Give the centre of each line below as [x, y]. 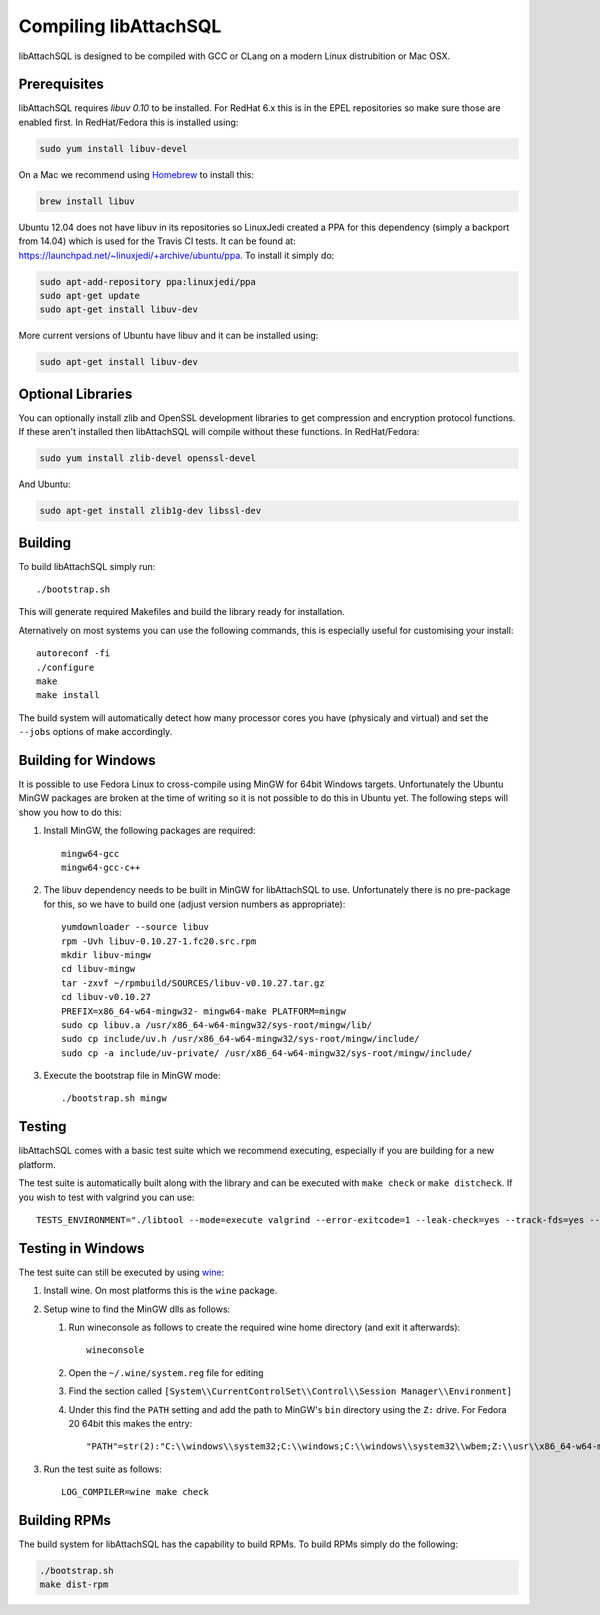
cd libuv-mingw [98, 969]
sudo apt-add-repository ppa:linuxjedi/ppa [148, 281]
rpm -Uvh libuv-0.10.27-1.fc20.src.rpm [159, 941]
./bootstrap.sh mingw [114, 1098]
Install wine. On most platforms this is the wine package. [160, 1291]
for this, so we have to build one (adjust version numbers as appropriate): [194, 904]
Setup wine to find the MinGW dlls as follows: [137, 1309]
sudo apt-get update [89, 295]
